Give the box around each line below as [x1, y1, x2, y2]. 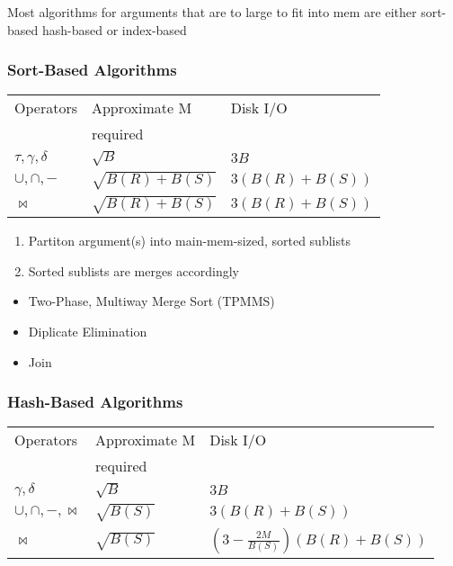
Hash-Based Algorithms [7, 391, 183, 413]
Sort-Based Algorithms [7, 58, 177, 81]
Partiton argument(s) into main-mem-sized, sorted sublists [28, 231, 351, 250]
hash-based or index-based [41, 20, 187, 39]
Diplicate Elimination [28, 322, 147, 341]
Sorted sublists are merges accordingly [28, 261, 239, 280]
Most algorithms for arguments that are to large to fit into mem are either [7, 3, 417, 21]
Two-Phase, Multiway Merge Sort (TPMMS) [28, 292, 275, 310]
